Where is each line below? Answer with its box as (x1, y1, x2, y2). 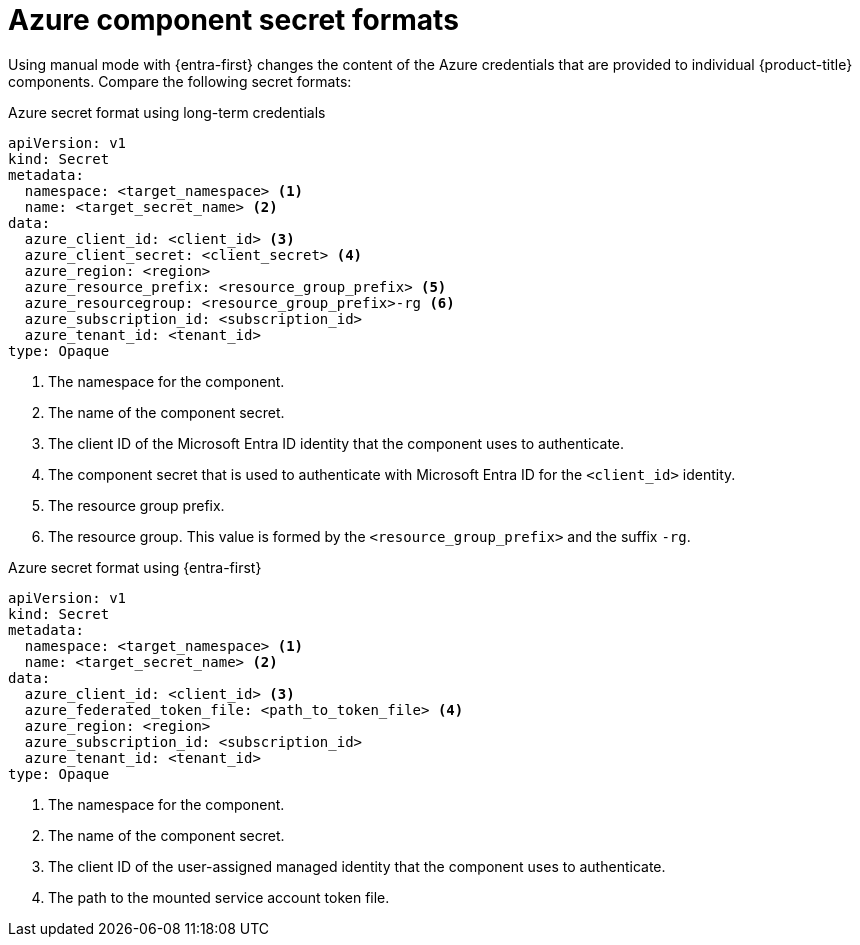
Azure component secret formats (8, 3, 459, 37)
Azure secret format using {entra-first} (8, 558, 262, 576)
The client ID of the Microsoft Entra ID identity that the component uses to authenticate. (48, 434, 625, 452)
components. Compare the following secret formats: (8, 72, 352, 90)
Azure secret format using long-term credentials (8, 103, 326, 121)
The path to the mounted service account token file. (48, 888, 390, 906)
